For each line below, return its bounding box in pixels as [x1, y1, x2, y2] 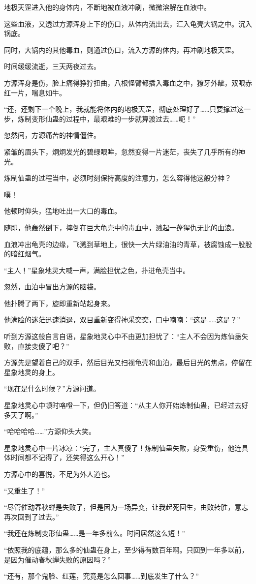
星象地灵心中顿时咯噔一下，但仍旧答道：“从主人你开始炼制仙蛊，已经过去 [4, 400, 242, 410]
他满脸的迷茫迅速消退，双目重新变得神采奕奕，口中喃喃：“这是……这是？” [4, 314, 240, 325]
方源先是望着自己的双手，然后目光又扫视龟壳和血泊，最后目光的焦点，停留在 [4, 357, 252, 368]
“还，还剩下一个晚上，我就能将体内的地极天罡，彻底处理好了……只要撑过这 [4, 104, 244, 114]
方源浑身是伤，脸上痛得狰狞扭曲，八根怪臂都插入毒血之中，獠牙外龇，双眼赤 [4, 77, 252, 88]
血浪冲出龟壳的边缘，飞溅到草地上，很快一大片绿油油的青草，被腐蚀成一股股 [4, 239, 252, 249]
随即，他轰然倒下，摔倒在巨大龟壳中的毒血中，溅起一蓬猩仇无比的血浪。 [4, 222, 238, 232]
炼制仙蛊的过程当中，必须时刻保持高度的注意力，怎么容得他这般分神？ [4, 173, 231, 183]
